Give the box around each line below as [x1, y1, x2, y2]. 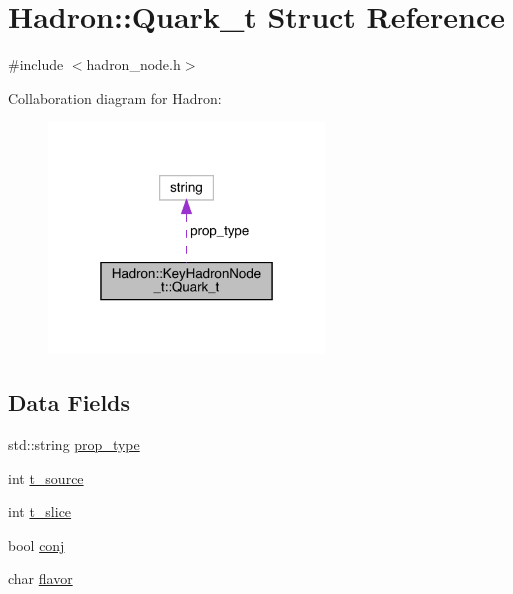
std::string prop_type [8, 434, 140, 455]
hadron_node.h [86, 54, 181, 75]
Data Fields [8, 387, 131, 418]
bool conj [8, 534, 65, 555]
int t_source [8, 467, 84, 488]
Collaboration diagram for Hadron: [8, 87, 222, 108]
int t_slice [8, 501, 72, 522]
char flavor [8, 568, 73, 589]
